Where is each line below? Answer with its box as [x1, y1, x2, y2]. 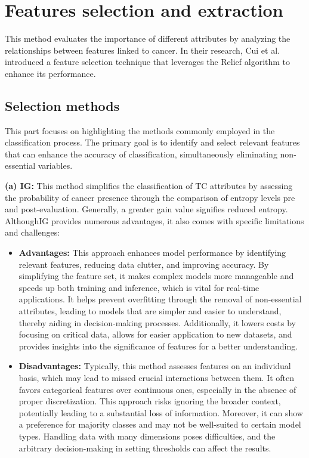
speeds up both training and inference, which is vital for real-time [18, 281, 259, 293]
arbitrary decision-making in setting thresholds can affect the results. [18, 441, 271, 454]
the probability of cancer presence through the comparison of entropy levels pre [5, 191, 295, 203]
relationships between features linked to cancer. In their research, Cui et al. [5, 44, 280, 56]
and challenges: [5, 226, 60, 239]
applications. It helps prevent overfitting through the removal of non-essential [18, 293, 302, 305]
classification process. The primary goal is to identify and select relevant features [5, 136, 300, 148]
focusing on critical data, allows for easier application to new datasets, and [18, 328, 292, 341]
